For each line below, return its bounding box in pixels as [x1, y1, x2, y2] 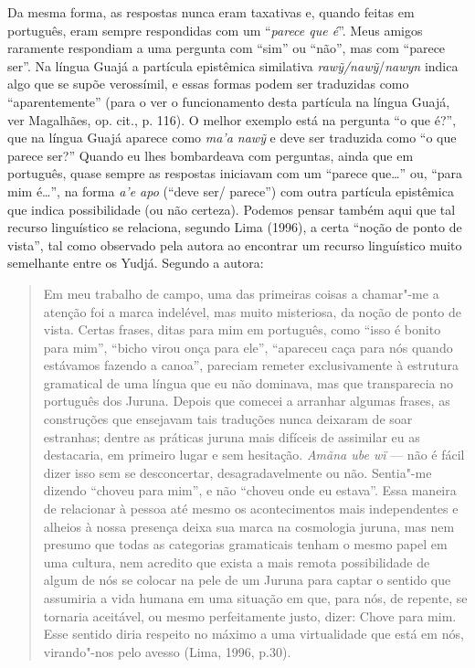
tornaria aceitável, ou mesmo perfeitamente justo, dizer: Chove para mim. [43, 606, 457, 625]
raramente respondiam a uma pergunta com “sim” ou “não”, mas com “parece [7, 38, 446, 58]
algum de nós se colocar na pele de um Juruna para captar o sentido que [43, 570, 451, 589]
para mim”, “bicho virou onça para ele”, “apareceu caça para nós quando [43, 337, 453, 356]
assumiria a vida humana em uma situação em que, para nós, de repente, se [43, 588, 468, 607]
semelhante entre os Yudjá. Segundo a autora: [7, 253, 264, 272]
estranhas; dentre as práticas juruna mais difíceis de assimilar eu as [43, 427, 420, 446]
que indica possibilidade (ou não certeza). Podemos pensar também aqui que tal [7, 199, 456, 218]
